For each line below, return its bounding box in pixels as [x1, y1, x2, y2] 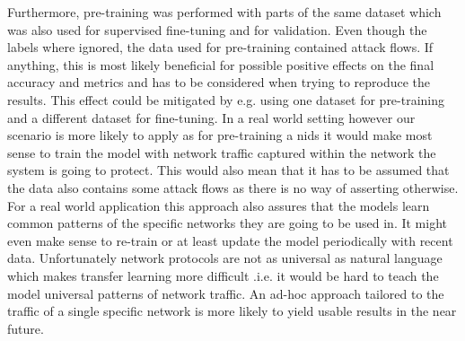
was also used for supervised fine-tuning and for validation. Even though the [7, 20, 427, 39]
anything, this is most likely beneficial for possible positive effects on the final [7, 55, 434, 74]
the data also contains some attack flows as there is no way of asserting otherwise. [7, 178, 459, 197]
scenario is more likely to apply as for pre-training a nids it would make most [7, 126, 433, 144]
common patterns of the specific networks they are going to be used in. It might [7, 214, 447, 232]
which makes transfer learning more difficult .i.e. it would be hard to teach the [7, 266, 439, 284]
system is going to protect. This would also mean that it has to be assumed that [7, 161, 450, 179]
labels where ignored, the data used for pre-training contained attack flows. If [7, 38, 434, 57]
